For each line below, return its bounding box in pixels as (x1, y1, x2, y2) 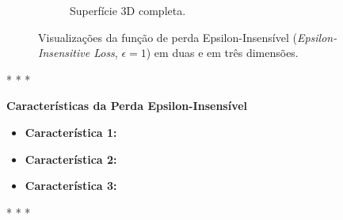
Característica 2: (25, 150, 117, 167)
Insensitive (38, 44, 90, 61)
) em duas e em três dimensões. (146, 44, 299, 61)
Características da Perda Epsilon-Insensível (6, 97, 248, 114)
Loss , (93, 44, 118, 61)
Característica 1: (25, 123, 117, 140)
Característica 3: (25, 177, 117, 194)
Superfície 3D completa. (70, 2, 186, 18)
